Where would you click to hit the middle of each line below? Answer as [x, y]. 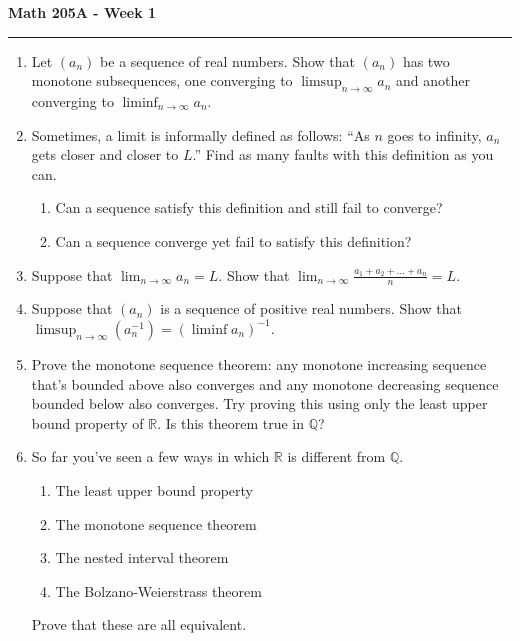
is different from [336, 456]
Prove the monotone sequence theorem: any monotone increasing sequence [259, 363]
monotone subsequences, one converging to [162, 80]
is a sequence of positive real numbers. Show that [311, 308]
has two [426, 60]
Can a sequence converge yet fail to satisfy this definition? [233, 240]
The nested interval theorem [142, 557]
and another [433, 80]
